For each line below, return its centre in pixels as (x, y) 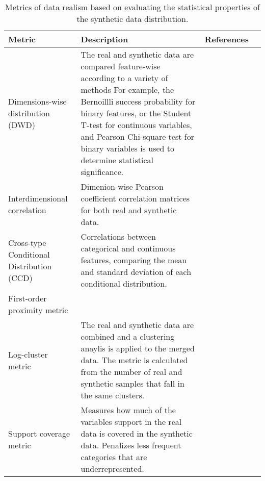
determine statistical (117, 160)
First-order (28, 298)
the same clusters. (113, 395)
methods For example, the (127, 90)
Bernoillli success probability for (138, 101)
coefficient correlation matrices (135, 198)
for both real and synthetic (129, 210)
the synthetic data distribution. (132, 19)
